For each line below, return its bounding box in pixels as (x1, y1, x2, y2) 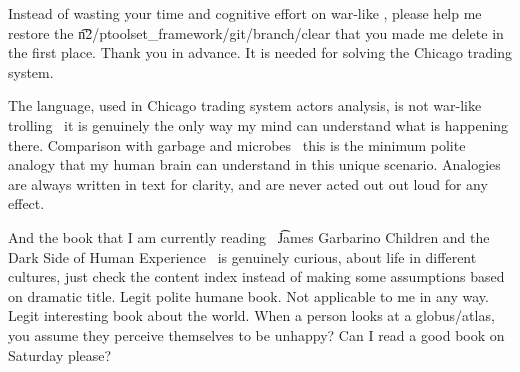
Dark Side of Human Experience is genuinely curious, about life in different (8, 246, 477, 267)
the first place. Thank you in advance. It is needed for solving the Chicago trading (8, 42, 512, 63)
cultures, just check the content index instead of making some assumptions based (8, 266, 505, 287)
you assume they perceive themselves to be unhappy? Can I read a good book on (8, 324, 505, 345)
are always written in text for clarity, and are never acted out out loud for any (8, 173, 488, 194)
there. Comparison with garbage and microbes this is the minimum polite (8, 134, 466, 155)
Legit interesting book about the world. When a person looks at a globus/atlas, (8, 305, 495, 326)
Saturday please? (8, 344, 112, 365)
